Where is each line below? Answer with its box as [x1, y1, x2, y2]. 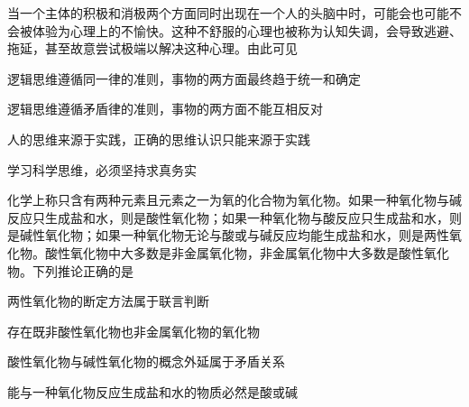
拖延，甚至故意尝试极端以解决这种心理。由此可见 [7, 39, 298, 58]
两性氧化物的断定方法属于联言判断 [7, 291, 209, 310]
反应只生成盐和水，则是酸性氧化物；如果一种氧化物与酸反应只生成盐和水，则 [7, 208, 462, 227]
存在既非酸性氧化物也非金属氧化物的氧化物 [7, 321, 260, 340]
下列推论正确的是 [32, 261, 133, 280]
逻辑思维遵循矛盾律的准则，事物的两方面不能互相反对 [7, 99, 323, 118]
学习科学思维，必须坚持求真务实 [7, 160, 197, 179]
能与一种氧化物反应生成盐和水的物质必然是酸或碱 [7, 382, 298, 401]
